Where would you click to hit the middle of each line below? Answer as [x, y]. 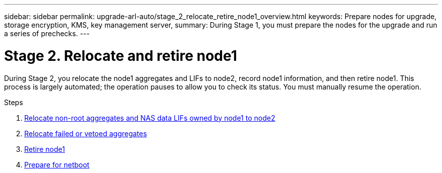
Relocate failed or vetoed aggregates [86, 133]
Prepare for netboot [57, 164]
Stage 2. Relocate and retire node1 [121, 56]
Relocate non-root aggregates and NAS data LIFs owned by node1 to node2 [150, 118]
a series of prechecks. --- [47, 33]
